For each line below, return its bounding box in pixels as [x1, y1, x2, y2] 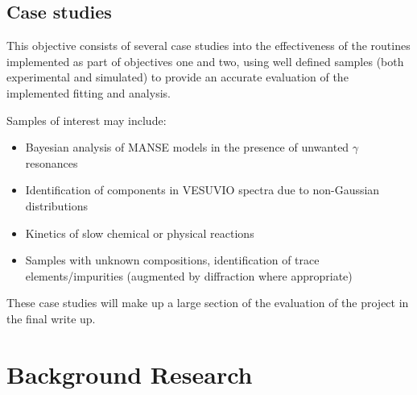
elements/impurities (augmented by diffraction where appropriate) [25, 267, 353, 284]
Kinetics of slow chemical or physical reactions [25, 224, 254, 241]
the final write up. [6, 310, 96, 326]
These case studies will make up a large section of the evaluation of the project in [6, 294, 409, 311]
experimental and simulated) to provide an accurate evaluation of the [6, 69, 349, 85]
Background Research [6, 357, 253, 390]
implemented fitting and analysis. [6, 84, 171, 101]
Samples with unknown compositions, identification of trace [25, 252, 320, 268]
